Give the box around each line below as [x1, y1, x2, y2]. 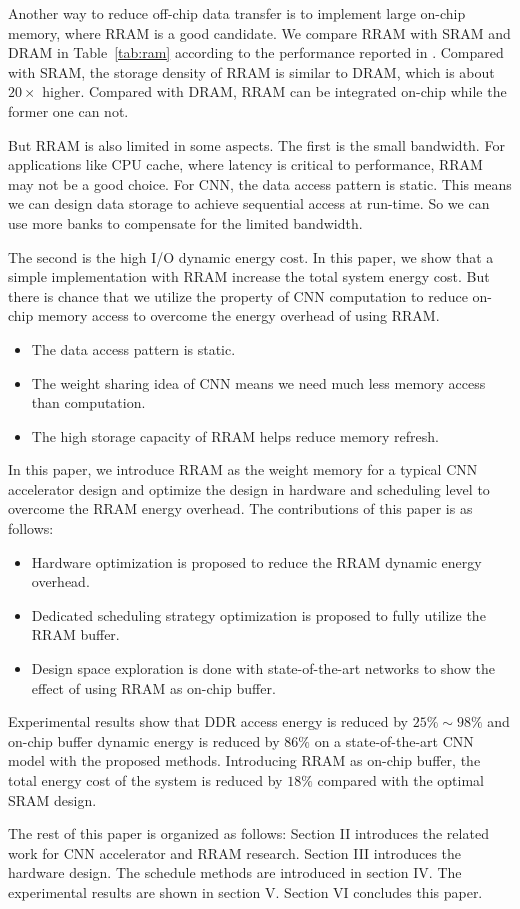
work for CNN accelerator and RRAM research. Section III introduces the [8, 842, 462, 863]
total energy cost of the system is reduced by [8, 770, 283, 790]
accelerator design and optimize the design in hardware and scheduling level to [8, 478, 490, 499]
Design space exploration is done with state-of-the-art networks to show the [31, 658, 495, 679]
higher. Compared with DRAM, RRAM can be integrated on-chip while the [42, 81, 507, 102]
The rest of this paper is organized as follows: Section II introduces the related [8, 823, 489, 844]
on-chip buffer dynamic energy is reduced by [8, 730, 280, 751]
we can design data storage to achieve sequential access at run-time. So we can [8, 193, 490, 214]
